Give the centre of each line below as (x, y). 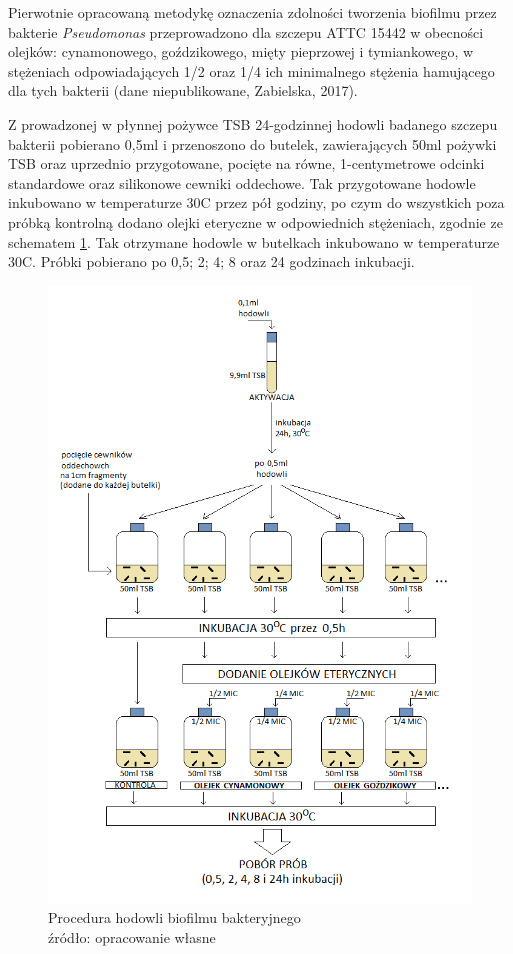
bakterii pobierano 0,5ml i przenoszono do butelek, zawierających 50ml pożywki (252, 143)
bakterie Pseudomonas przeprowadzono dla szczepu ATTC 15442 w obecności (246, 31)
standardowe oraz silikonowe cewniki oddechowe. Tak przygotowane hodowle (242, 182)
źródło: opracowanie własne (132, 936)
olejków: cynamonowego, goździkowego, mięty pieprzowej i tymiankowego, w (241, 51)
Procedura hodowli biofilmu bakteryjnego (174, 917)
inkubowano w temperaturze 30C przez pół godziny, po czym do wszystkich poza (256, 202)
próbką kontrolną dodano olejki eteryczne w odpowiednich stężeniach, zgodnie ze (255, 221)
